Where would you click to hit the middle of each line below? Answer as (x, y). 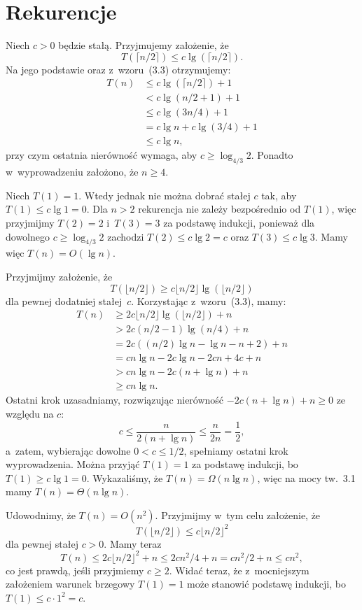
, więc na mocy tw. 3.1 (306, 477)
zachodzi (126, 236)
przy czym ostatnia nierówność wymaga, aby (102, 155)
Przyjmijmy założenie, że (59, 277)
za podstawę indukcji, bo (245, 464)
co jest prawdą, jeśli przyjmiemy (75, 570)
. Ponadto (272, 155)
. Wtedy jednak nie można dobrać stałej (165, 195)
